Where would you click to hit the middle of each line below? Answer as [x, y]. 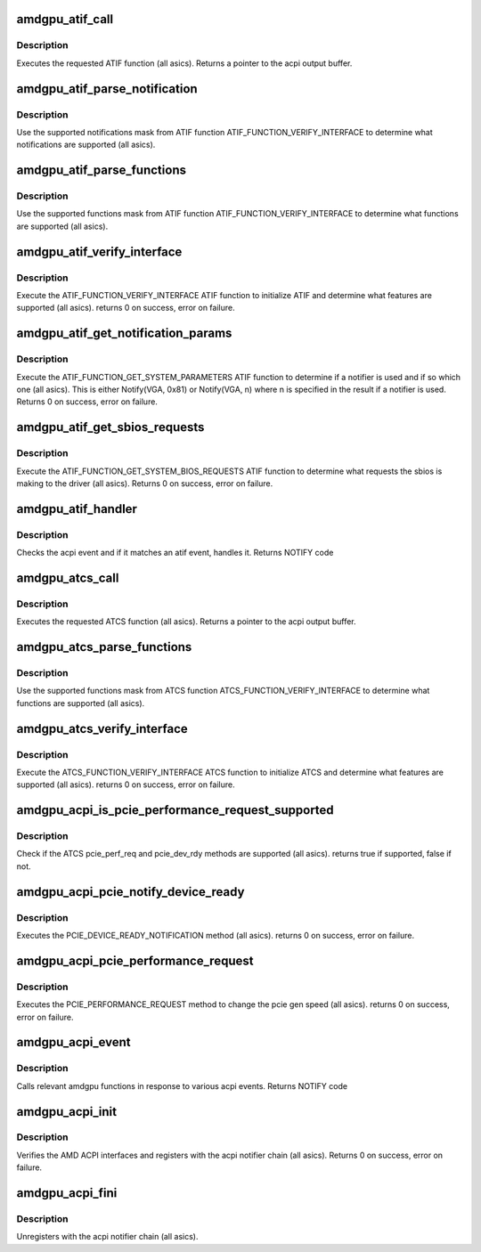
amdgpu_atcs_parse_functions [104, 647]
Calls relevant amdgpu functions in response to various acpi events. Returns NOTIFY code [182, 1085]
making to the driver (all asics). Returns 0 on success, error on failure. [145, 483]
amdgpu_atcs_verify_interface [102, 729]
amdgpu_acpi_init [67, 1112]
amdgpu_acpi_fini [67, 1193]
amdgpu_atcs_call [68, 577]
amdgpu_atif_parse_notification [107, 89]
